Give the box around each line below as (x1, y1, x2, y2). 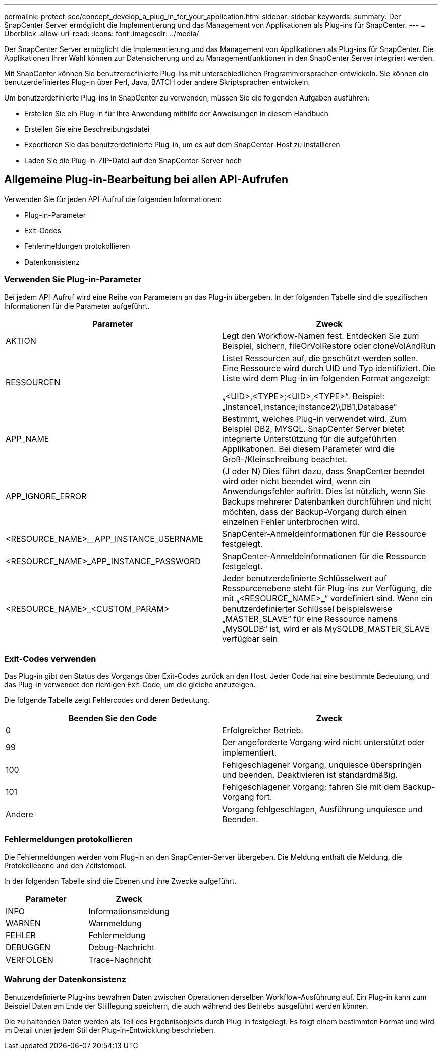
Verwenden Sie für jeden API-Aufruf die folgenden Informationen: (4, 194, 222, 204)
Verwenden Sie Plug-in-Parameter (4, 274, 142, 285)
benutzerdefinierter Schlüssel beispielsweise (222, 603, 393, 614)
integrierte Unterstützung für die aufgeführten (222, 433, 397, 444)
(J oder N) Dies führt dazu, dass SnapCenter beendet (222, 466, 425, 476)
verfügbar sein (222, 633, 278, 644)
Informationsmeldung (88, 906, 170, 917)
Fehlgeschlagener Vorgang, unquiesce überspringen (222, 760, 422, 770)
